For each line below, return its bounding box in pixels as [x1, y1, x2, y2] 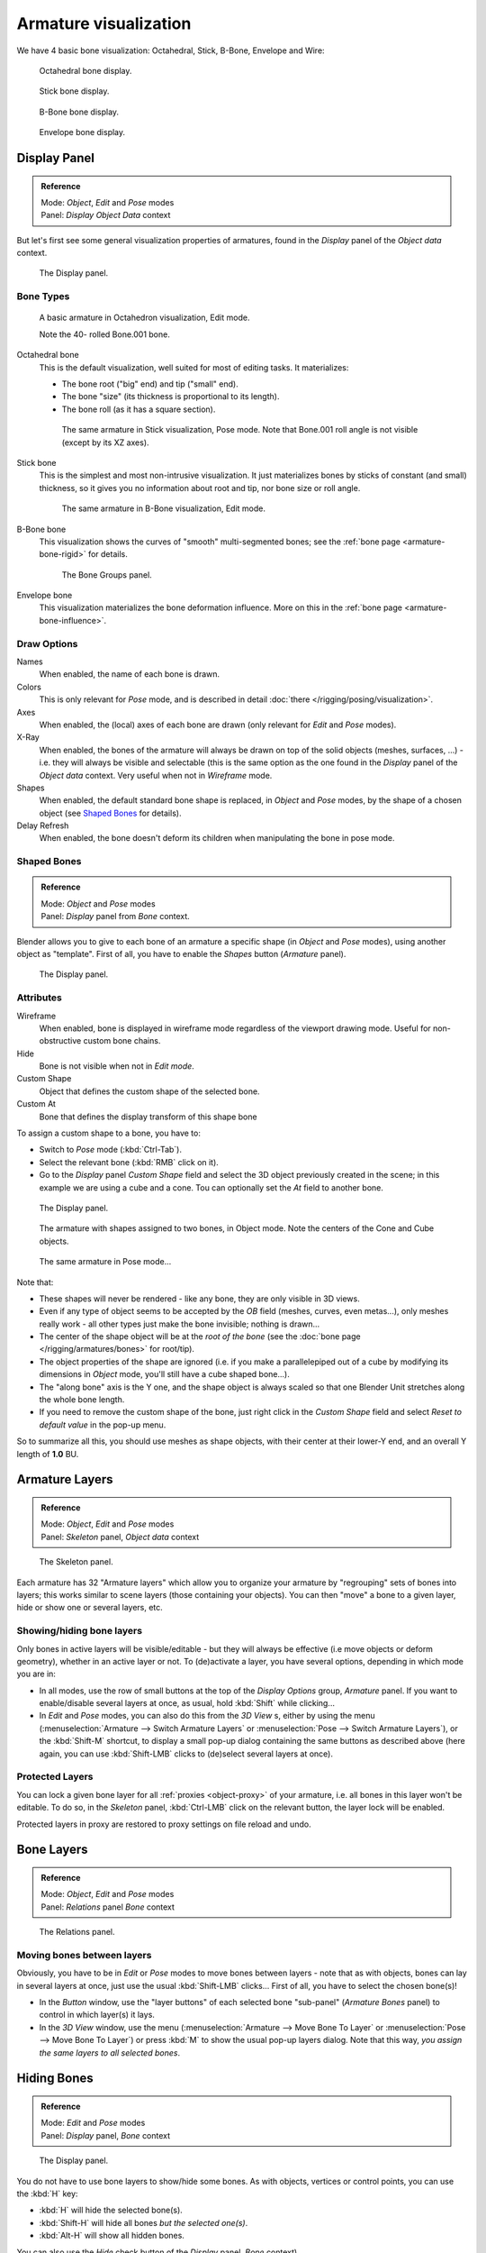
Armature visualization [16, 14, 192, 33]
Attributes [16, 991, 62, 1004]
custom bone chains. [83, 1035, 161, 1046]
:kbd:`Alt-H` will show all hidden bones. [39, 2230, 184, 2241]
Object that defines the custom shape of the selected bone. [39, 1086, 260, 1097]
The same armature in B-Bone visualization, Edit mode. [61, 503, 265, 514]
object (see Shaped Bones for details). [39, 807, 182, 818]
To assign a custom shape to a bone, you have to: [16, 1127, 202, 1139]
